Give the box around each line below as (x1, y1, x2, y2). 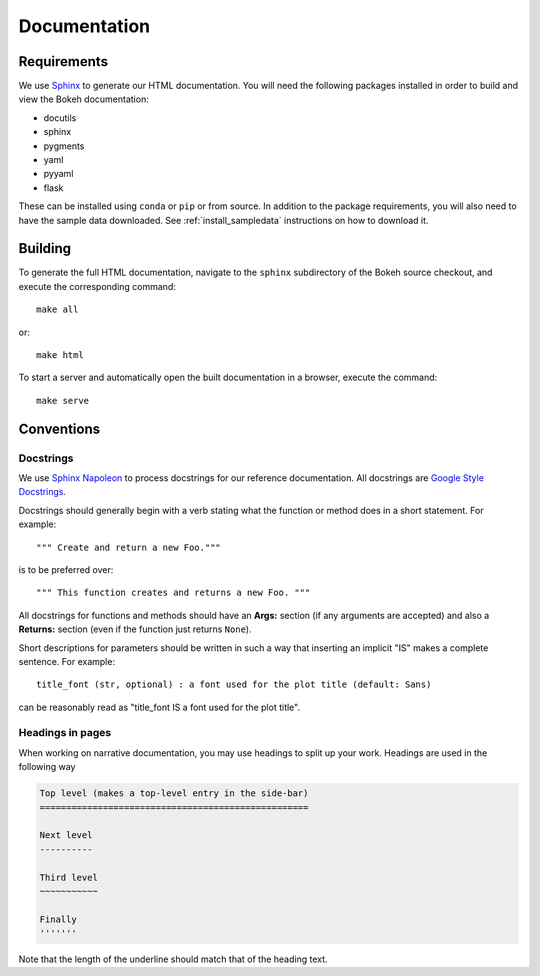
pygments (43, 140, 85, 152)
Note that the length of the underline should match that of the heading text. (18, 953, 329, 965)
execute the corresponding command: (18, 280, 177, 292)
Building (18, 240, 72, 257)
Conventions (18, 420, 101, 437)
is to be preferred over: (18, 563, 114, 575)
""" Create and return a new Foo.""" (36, 541, 222, 553)
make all (36, 304, 79, 315)
